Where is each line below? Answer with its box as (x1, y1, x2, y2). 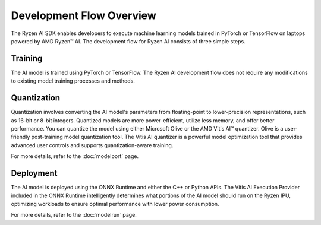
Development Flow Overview (11, 9, 157, 22)
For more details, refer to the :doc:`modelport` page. (11, 153, 139, 160)
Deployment (11, 168, 58, 178)
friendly (11, 134, 30, 141)
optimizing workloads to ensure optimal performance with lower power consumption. (11, 200, 219, 207)
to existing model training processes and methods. (11, 77, 135, 84)
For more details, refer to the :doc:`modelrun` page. (11, 211, 137, 218)
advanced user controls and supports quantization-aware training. (11, 141, 174, 148)
